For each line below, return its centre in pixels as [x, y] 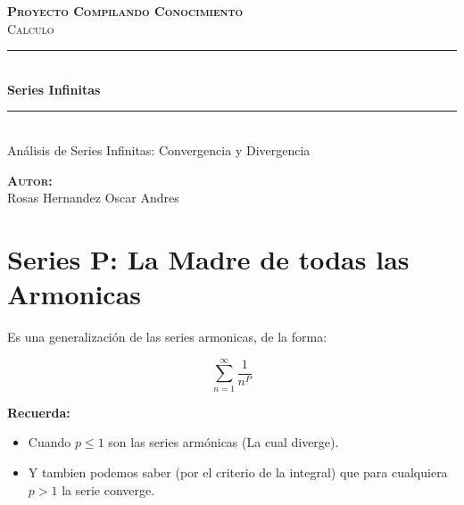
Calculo [31, 28]
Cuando [50, 442]
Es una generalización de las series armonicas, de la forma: [167, 337]
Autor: [30, 180]
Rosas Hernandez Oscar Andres [93, 198]
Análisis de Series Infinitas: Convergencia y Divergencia [159, 149]
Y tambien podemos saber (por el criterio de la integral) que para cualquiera [238, 472]
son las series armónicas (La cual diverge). [224, 442]
